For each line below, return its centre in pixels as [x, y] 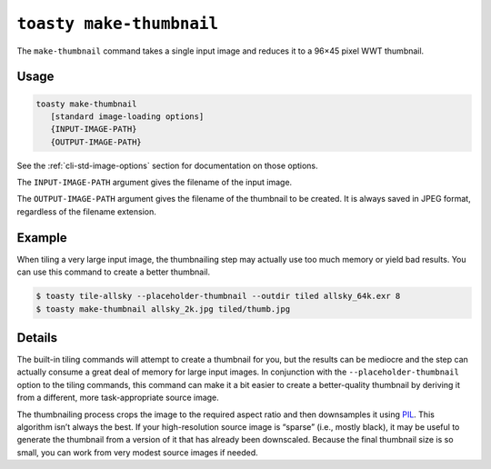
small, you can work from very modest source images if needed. [137, 452]
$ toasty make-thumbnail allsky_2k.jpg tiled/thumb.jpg [163, 309]
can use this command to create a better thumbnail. [114, 272]
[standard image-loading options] [127, 116]
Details [37, 338]
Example [42, 238]
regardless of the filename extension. [86, 211]
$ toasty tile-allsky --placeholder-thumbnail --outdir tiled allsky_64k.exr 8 [218, 296]
